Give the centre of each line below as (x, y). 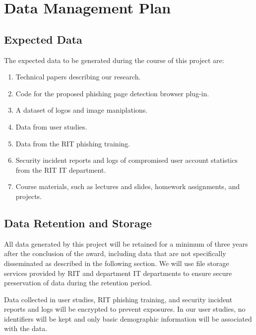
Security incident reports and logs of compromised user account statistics (127, 160)
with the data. (26, 328)
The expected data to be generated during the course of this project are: (114, 60)
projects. (29, 196)
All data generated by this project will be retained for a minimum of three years (126, 243)
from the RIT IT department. (61, 169)
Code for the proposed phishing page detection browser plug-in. (112, 93)
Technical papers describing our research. (78, 77)
